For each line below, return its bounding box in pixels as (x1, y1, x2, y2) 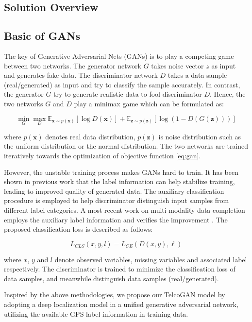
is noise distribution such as (158, 131, 241, 141)
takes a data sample (168, 70, 227, 80)
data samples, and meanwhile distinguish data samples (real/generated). (4, 273, 219, 283)
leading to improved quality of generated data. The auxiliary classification (4, 186, 224, 196)
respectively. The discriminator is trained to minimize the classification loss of (4, 264, 235, 274)
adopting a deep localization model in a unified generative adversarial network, (4, 299, 238, 309)
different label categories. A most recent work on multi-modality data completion (4, 204, 245, 215)
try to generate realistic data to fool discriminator (53, 89, 202, 99)
